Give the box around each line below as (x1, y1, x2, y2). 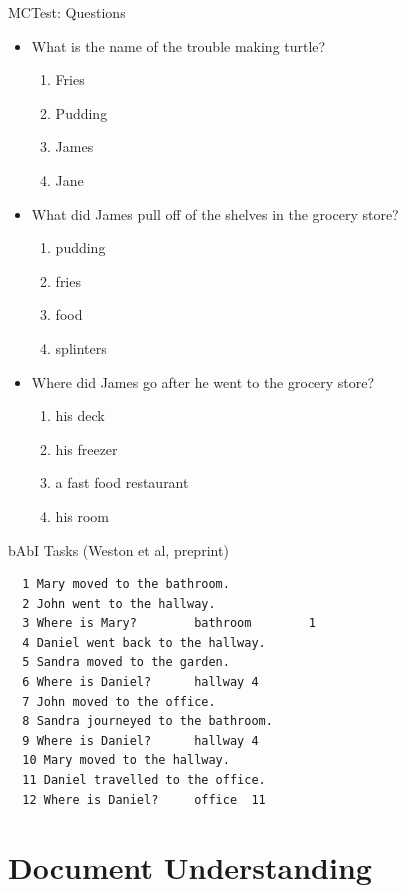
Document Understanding (8, 847, 372, 888)
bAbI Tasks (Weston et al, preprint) (8, 539, 229, 560)
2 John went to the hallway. (22, 596, 216, 611)
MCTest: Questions (8, 2, 126, 22)
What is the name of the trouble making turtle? (31, 35, 326, 56)
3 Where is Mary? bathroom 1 (22, 616, 316, 631)
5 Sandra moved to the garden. (22, 655, 230, 670)
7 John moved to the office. (22, 694, 216, 709)
